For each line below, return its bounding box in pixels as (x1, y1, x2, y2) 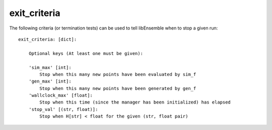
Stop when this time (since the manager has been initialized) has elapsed (39, 99, 231, 105)
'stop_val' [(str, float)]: (28, 106, 98, 112)
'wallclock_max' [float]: (28, 92, 93, 98)
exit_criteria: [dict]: (18, 36, 77, 42)
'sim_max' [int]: (28, 64, 72, 70)
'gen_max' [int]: (28, 78, 72, 84)
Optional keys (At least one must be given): (28, 50, 144, 56)
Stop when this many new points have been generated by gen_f (39, 85, 196, 91)
